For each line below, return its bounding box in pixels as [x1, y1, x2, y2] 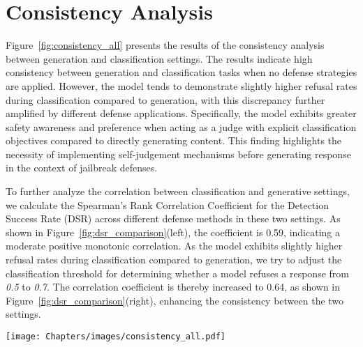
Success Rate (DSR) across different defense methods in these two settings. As [6, 211, 341, 226]
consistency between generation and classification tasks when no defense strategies [6, 65, 357, 79]
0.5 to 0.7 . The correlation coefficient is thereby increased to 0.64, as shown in [6, 279, 341, 294]
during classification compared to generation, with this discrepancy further [6, 92, 325, 107]
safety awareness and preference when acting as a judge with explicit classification [6, 119, 357, 134]
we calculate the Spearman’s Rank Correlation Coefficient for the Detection [6, 197, 329, 212]
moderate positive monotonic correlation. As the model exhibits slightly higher [6, 238, 343, 253]
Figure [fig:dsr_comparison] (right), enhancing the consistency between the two [6, 293, 344, 307]
